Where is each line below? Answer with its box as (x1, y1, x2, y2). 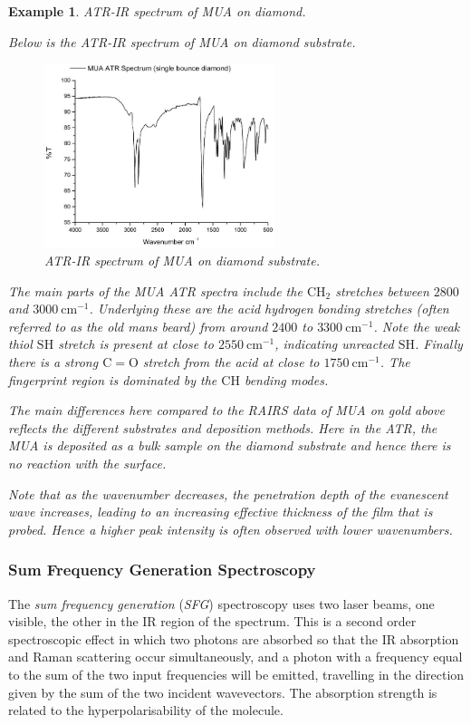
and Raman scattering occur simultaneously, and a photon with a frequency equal (8, 647, 463, 666)
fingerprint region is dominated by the (8, 370, 217, 389)
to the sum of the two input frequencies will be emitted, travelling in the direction (8, 664, 465, 683)
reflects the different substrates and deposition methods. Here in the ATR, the (8, 418, 437, 437)
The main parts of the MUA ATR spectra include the (8, 281, 303, 300)
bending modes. (244, 370, 329, 389)
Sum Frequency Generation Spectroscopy (8, 558, 316, 581)
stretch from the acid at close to (142, 353, 320, 372)
